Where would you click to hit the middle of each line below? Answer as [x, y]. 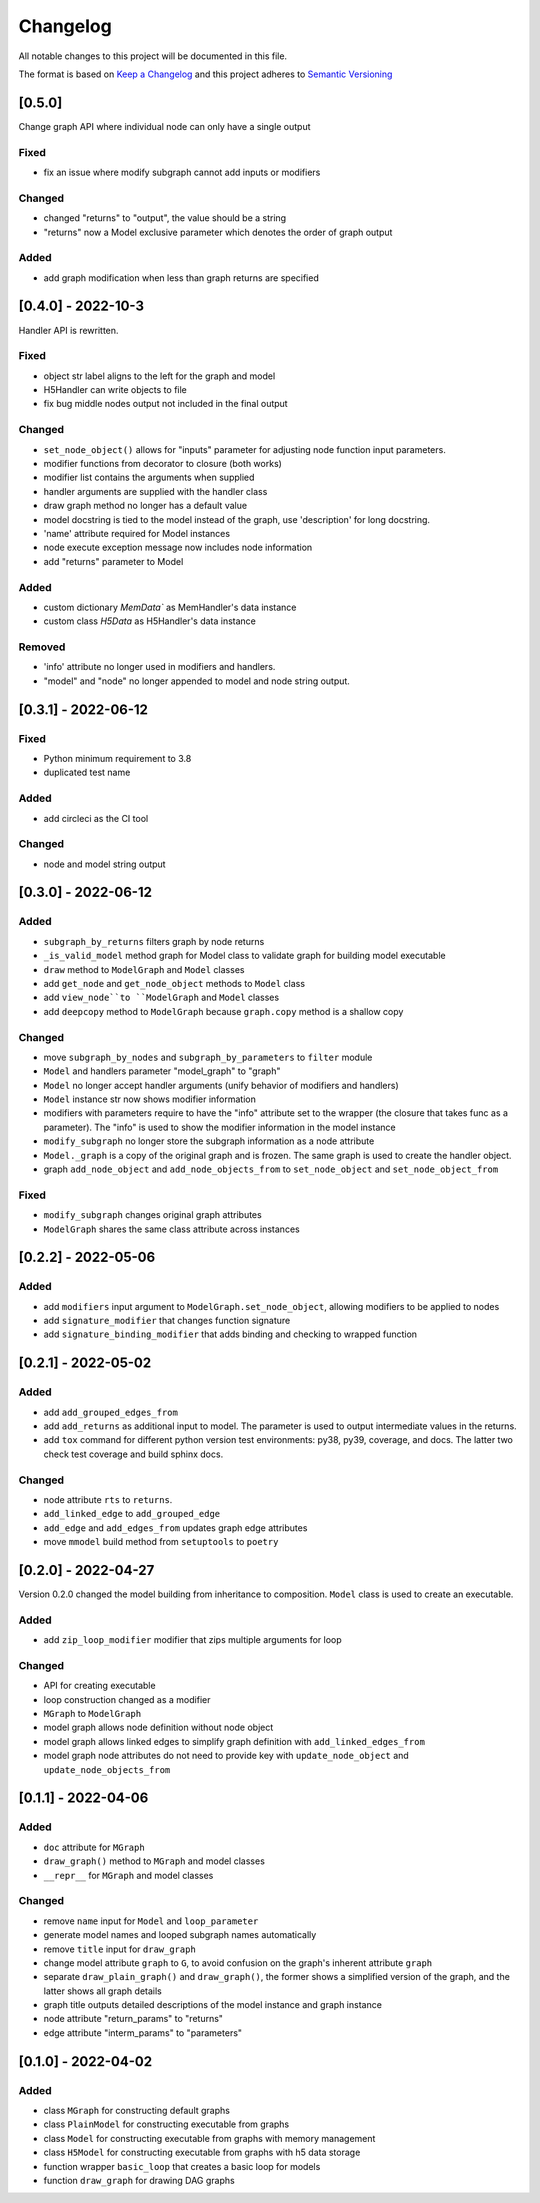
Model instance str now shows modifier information [150, 1099]
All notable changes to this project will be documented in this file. [153, 56]
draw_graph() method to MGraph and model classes [154, 1861]
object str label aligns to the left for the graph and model [159, 376]
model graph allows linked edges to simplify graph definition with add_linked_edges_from [234, 1741]
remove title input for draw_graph [120, 1949]
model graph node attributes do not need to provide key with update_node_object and [226, 1756]
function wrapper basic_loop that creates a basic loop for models [182, 2166]
